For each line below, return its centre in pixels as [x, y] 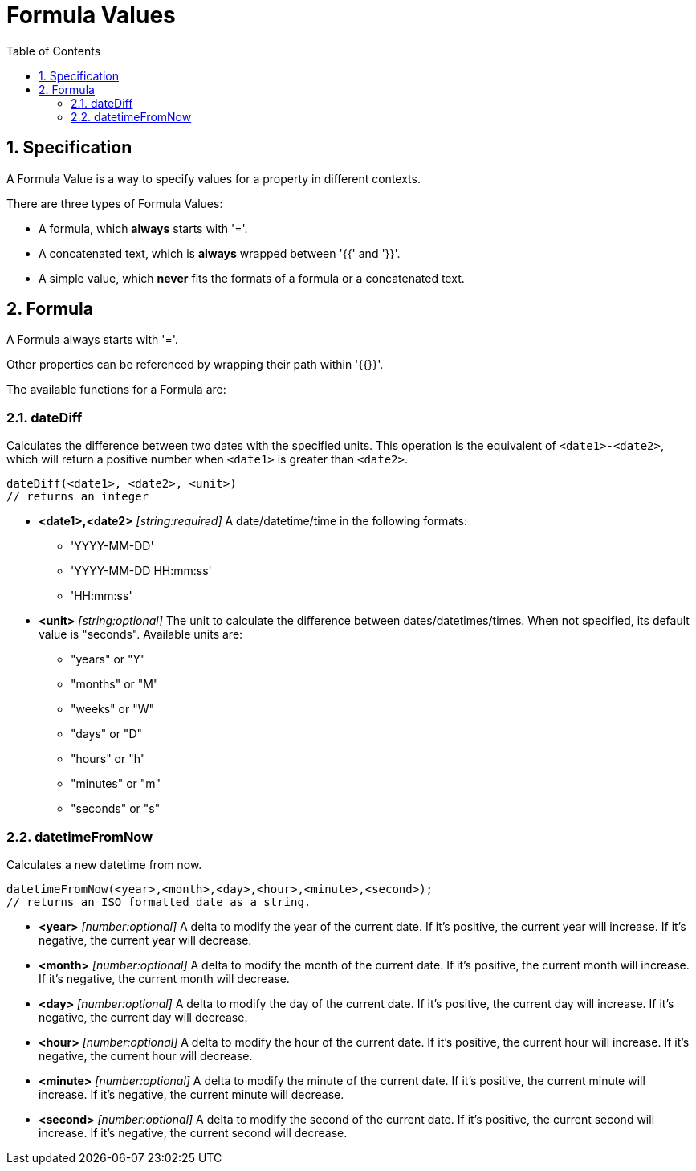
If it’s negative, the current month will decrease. [164, 978]
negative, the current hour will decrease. [146, 1055]
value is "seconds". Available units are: [141, 634]
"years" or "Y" [108, 659]
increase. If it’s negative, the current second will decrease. [193, 1132]
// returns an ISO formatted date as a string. [159, 902]
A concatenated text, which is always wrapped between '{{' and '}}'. [220, 253]
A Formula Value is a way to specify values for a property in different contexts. [214, 178]
